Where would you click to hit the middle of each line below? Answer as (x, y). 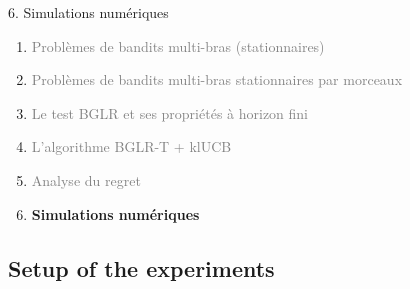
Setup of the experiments (141, 267)
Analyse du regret (86, 179)
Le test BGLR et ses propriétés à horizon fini (170, 112)
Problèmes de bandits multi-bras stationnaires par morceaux (217, 79)
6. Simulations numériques (88, 12)
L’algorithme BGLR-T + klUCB (131, 146)
